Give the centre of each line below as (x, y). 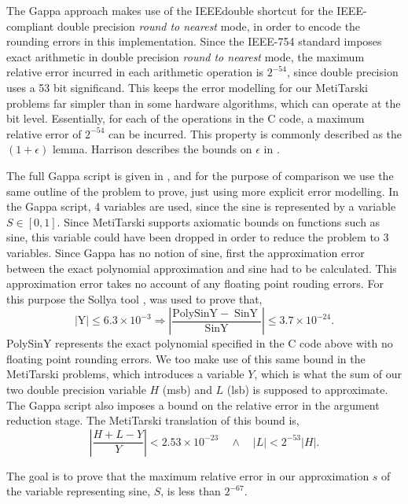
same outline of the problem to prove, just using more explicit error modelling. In (203, 191)
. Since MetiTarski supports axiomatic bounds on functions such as (219, 221)
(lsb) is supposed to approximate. (307, 390)
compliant (30, 26)
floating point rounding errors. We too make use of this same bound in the (186, 358)
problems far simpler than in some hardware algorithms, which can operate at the (204, 103)
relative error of (44, 133)
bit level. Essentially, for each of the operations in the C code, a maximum (186, 118)
